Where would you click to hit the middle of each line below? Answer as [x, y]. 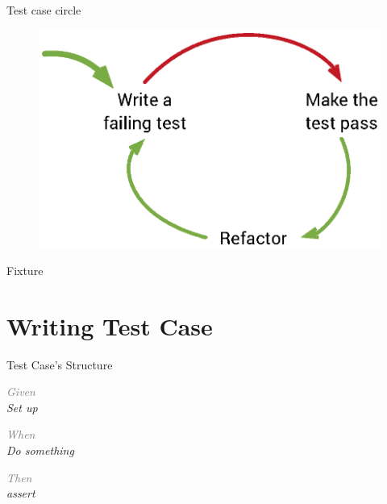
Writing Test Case [110, 325]
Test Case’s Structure [60, 364]
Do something [40, 450]
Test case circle [44, 10]
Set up [22, 407]
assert [21, 493]
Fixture [25, 270]
